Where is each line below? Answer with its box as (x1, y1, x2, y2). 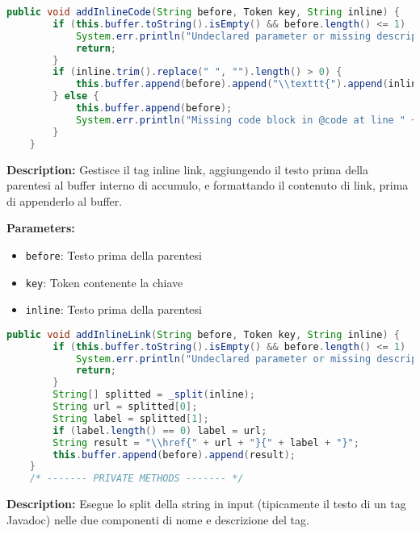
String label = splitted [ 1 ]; (52, 412, 209, 424)
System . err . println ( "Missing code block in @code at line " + (75, 114, 418, 126)
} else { (52, 90, 99, 102)
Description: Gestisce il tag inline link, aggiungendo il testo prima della (6, 161, 368, 177)
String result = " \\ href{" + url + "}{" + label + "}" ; (52, 436, 359, 448)
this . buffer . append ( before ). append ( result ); (52, 448, 296, 461)
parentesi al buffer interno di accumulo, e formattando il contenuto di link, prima (6, 177, 409, 194)
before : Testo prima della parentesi (25, 246, 202, 263)
